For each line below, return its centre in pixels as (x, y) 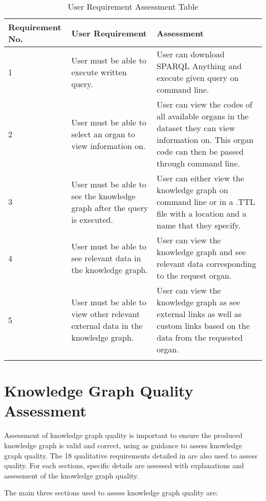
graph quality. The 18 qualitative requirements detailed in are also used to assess (131, 455)
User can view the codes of (205, 104)
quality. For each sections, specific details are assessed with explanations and (124, 465)
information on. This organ (205, 140)
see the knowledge (103, 196)
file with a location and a (202, 213)
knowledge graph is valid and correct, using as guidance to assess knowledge (123, 445)
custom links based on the (203, 326)
